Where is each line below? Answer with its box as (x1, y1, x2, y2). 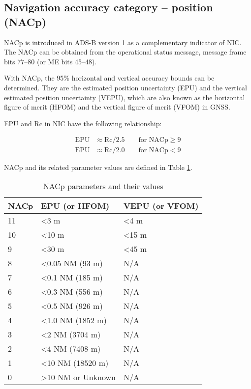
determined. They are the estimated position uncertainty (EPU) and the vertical (4, 82, 247, 92)
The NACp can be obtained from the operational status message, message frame (4, 47, 247, 57)
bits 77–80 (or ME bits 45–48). (4, 56, 97, 66)
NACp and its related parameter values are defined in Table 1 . (4, 162, 192, 172)
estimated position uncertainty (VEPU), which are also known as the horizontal (4, 92, 245, 102)
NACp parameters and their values (43, 180, 163, 192)
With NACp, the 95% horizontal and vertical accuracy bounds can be (4, 73, 215, 83)
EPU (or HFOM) (41, 200, 110, 211)
